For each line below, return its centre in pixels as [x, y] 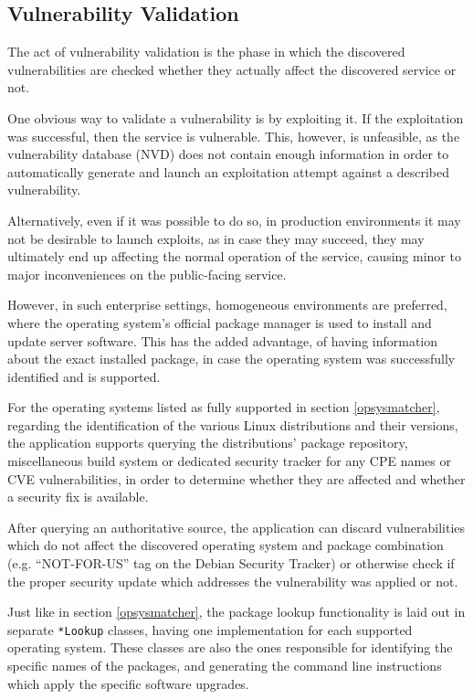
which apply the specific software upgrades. [128, 683]
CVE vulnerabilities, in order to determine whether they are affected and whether [236, 478]
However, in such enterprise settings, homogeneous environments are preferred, [227, 305]
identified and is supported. [84, 376]
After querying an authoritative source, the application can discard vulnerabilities [236, 527]
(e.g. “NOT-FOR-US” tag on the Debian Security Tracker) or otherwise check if [231, 563]
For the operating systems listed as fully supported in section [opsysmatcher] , [224, 407]
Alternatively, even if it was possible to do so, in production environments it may [234, 220]
